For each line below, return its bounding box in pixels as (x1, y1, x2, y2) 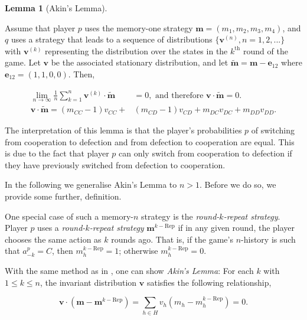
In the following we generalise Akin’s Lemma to (5, 178, 177, 191)
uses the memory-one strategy (84, 21, 193, 34)
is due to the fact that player (5, 147, 109, 159)
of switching (251, 124, 295, 136)
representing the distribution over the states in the (45, 44, 228, 57)
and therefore (155, 91, 204, 100)
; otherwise (119, 244, 158, 257)
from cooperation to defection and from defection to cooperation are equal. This (5, 135, 295, 148)
